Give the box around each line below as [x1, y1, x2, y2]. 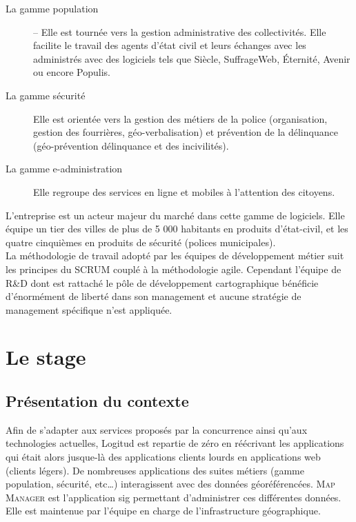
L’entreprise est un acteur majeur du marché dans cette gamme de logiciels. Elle [6, 208, 345, 222]
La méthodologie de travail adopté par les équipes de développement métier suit [6, 248, 344, 263]
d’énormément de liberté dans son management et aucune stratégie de [6, 289, 301, 303]
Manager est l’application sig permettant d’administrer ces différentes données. [6, 490, 342, 504]
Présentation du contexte [6, 390, 189, 412]
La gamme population [6, 1, 99, 15]
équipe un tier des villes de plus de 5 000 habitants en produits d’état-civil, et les [6, 221, 348, 236]
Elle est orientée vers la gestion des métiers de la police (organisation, [33, 111, 328, 126]
